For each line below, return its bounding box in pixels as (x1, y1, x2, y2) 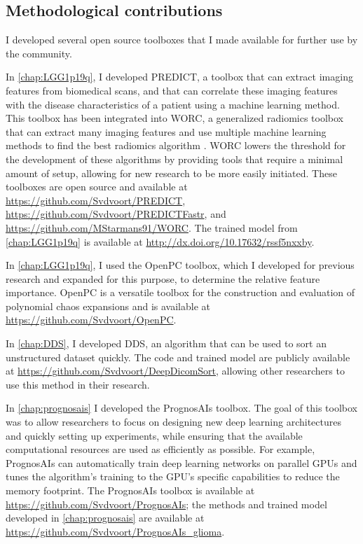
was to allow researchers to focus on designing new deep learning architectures (6, 414, 341, 429)
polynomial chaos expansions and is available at (6, 298, 210, 313)
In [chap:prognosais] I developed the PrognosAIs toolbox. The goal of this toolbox (6, 400, 357, 415)
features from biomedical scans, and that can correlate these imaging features (6, 83, 338, 97)
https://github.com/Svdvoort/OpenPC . (6, 312, 177, 327)
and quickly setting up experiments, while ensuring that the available (6, 428, 303, 442)
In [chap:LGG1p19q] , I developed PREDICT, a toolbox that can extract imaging (6, 69, 353, 84)
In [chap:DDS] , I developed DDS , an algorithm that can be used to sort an (6, 336, 327, 351)
